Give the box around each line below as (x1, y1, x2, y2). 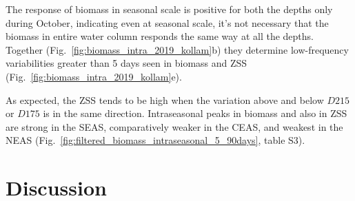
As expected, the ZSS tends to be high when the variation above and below (6, 92, 324, 107)
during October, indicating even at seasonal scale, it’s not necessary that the (6, 15, 329, 30)
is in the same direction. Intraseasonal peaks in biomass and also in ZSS (43, 106, 347, 120)
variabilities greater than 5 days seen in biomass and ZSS (6, 56, 247, 70)
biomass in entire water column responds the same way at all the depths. (6, 29, 314, 43)
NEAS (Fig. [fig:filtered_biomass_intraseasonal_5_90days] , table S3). (6, 133, 305, 147)
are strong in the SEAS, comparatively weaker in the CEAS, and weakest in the (6, 119, 343, 134)
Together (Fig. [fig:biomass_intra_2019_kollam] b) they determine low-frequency (6, 42, 349, 56)
